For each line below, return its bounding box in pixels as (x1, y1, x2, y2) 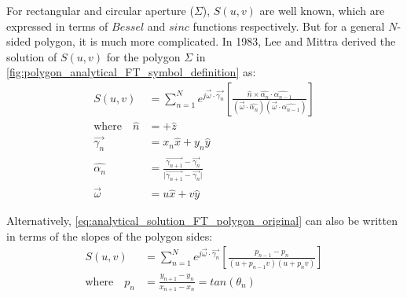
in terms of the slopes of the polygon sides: (6, 227, 213, 244)
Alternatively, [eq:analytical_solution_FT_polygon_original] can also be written (6, 212, 398, 229)
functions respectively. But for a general (192, 17, 385, 34)
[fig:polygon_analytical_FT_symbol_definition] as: (6, 64, 256, 80)
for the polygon (106, 48, 181, 64)
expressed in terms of (6, 17, 108, 34)
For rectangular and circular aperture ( (6, 2, 194, 18)
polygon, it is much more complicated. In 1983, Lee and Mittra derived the (34, 33, 396, 50)
